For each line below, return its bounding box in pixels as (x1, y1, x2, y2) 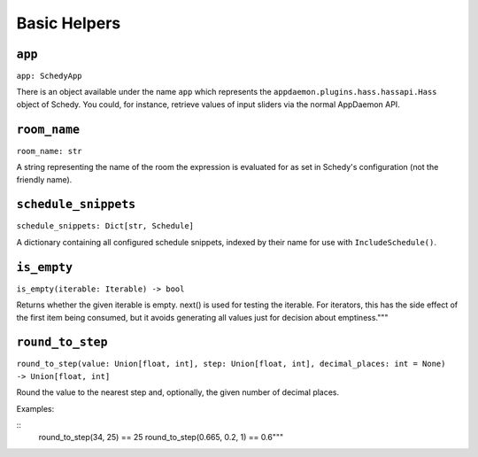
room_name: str (16, 146, 83, 156)
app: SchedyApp (16, 71, 83, 81)
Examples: (16, 403, 55, 414)
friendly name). (16, 174, 73, 185)
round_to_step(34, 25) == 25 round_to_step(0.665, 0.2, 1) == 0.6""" (38, 432, 284, 443)
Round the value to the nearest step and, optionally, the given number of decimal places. (16, 387, 340, 398)
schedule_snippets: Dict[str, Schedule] (16, 221, 195, 231)
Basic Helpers (16, 13, 121, 33)
